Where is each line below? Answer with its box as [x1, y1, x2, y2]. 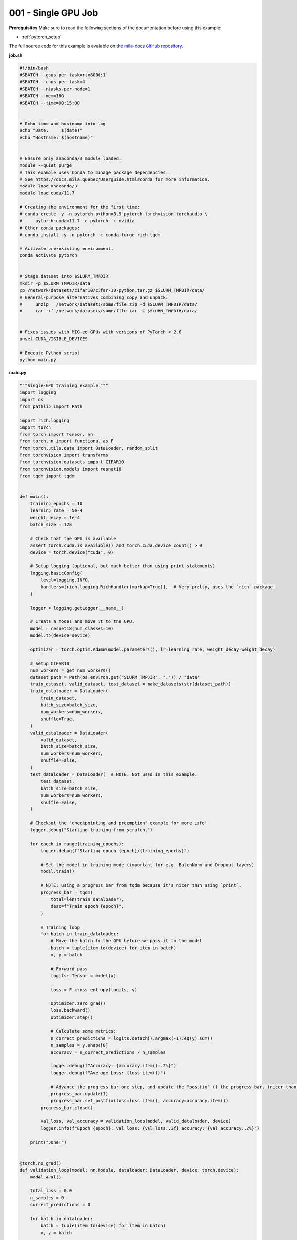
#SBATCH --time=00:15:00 [19, 100, 80, 106]
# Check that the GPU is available [30, 536, 116, 541]
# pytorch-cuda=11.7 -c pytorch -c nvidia [19, 218, 135, 224]
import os [19, 397, 44, 402]
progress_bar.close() [40, 1105, 93, 1111]
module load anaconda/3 [19, 184, 78, 189]
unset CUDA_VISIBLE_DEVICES [19, 336, 88, 342]
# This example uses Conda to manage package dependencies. [19, 169, 169, 175]
